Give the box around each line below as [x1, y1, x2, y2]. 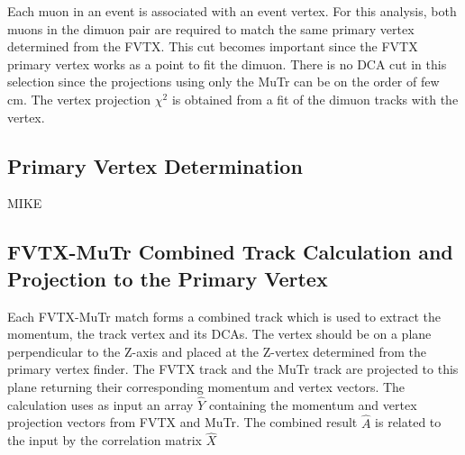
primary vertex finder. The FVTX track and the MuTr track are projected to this [7, 359, 459, 378]
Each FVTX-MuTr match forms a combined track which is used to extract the [7, 306, 442, 325]
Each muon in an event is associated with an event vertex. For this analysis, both [7, 2, 457, 20]
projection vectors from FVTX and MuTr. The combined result [7, 413, 358, 432]
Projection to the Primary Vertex [7, 264, 328, 292]
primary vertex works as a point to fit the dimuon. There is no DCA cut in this [7, 54, 447, 73]
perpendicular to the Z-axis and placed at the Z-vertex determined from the [7, 341, 426, 360]
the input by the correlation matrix [7, 431, 202, 450]
